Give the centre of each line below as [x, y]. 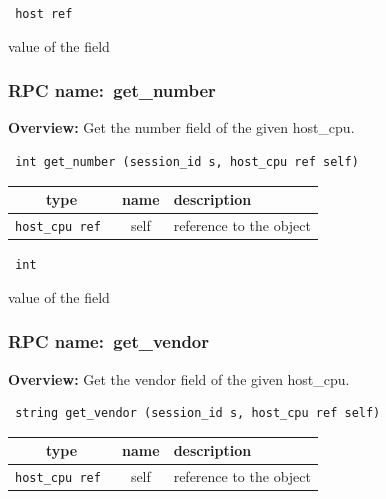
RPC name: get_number [112, 90]
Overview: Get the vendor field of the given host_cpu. [179, 378]
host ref [44, 14]
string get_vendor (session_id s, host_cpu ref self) [198, 413]
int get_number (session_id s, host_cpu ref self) [187, 162]
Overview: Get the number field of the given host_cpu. [181, 127]
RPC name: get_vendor [109, 341]
